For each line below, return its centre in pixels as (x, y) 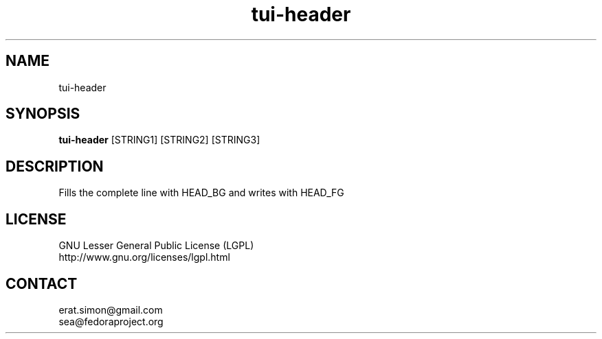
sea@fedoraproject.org (111, 321)
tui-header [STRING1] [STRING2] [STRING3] (159, 140)
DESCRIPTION (55, 166)
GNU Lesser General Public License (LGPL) (156, 246)
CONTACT (42, 283)
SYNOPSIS (43, 114)
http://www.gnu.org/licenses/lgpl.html (144, 257)
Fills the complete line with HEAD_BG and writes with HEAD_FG (201, 193)
